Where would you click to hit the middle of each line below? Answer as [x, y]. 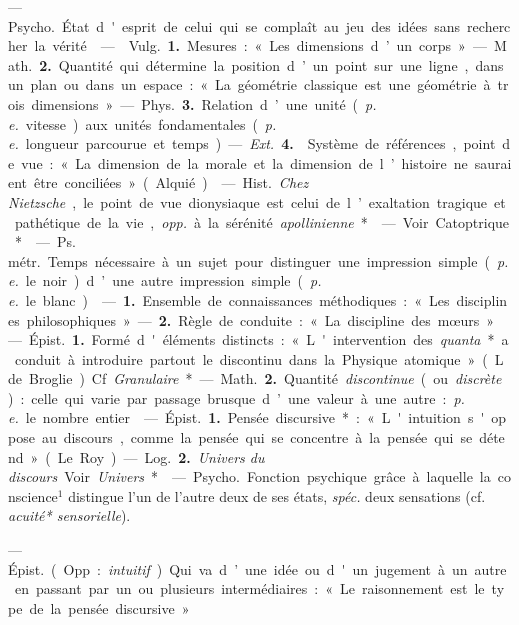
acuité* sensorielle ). [69, 515]
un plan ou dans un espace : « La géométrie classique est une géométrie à [249, 84]
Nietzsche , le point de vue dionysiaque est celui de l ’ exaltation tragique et [257, 201]
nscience [33, 495]
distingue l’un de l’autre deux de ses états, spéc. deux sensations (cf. [277, 495]
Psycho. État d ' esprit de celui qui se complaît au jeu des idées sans [234, 25]
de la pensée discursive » [109, 607]
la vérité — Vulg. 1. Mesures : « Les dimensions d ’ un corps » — [260, 45]
